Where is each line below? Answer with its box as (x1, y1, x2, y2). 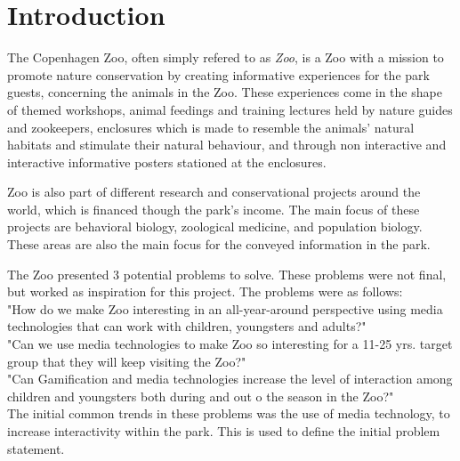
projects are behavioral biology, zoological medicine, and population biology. (7, 217, 423, 236)
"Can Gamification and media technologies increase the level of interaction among (7, 369, 453, 388)
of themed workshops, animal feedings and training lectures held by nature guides (7, 100, 453, 118)
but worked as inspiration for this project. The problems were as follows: (7, 282, 403, 301)
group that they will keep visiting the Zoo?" (7, 352, 246, 370)
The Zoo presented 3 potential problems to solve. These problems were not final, (7, 264, 447, 283)
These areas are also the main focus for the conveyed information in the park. (7, 235, 431, 254)
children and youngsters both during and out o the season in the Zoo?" (7, 386, 394, 405)
